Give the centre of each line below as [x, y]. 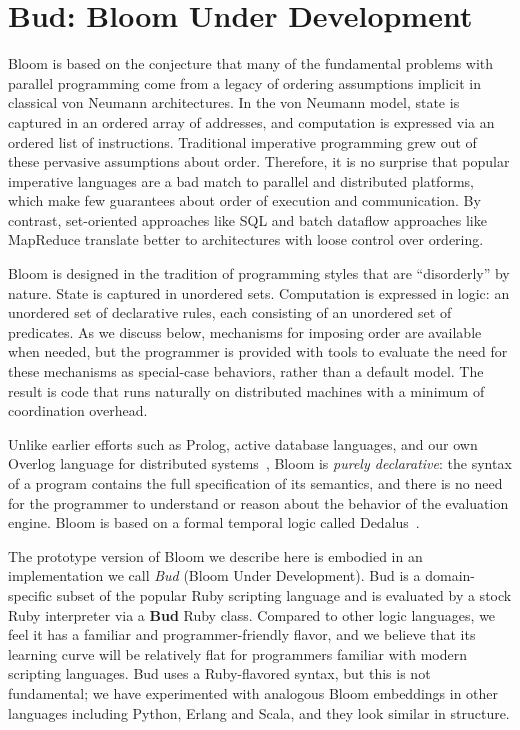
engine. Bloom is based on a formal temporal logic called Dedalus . [214, 522]
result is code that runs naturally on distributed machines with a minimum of [246, 390]
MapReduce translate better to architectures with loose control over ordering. [246, 239]
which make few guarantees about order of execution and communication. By [244, 200]
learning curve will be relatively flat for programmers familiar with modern [237, 653]
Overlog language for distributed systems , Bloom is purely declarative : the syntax [260, 463]
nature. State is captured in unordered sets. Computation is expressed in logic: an [259, 292]
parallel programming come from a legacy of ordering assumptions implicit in [244, 82]
